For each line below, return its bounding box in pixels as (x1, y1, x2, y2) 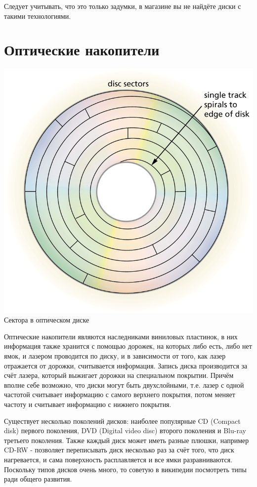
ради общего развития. (4, 474, 72, 484)
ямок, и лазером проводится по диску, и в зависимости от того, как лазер (4, 351, 226, 361)
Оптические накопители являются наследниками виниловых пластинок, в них (4, 331, 238, 341)
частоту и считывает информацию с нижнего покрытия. (4, 399, 171, 409)
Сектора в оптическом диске (4, 315, 89, 325)
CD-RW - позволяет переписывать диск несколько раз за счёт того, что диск (4, 445, 234, 455)
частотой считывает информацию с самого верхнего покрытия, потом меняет (4, 389, 235, 400)
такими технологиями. (4, 10, 71, 21)
